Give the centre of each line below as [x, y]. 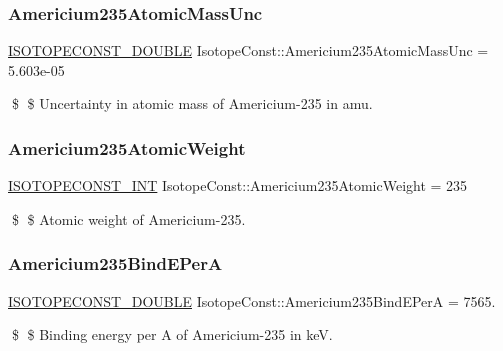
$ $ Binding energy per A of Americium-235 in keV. [172, 334]
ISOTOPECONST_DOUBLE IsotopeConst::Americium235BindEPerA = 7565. [252, 300]
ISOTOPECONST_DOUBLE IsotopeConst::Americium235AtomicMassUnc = [248, 50]
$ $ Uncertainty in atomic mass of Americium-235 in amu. [192, 103]
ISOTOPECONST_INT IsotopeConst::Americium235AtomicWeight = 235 [238, 185]
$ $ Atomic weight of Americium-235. [128, 218]
